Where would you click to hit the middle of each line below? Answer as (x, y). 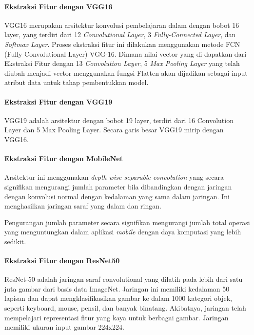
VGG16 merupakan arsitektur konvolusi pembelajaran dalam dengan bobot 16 (122, 25)
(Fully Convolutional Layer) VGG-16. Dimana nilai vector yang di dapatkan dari (126, 53)
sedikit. (15, 241)
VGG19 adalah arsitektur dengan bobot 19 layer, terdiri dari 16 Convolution (119, 120)
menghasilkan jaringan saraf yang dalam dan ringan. (83, 206)
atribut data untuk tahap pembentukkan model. (77, 82)
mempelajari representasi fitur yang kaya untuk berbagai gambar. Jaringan (117, 317)
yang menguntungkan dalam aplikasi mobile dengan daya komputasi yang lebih (123, 232)
